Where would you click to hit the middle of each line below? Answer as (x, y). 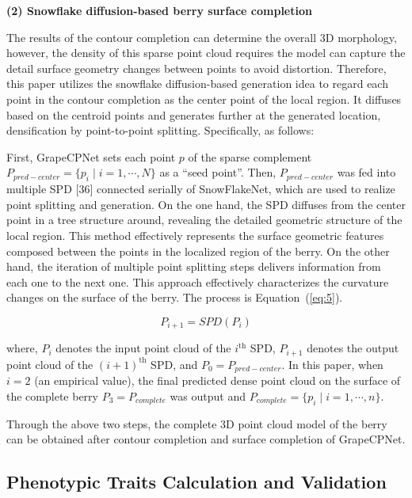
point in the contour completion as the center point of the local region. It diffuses (204, 99)
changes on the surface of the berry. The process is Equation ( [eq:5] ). (175, 297)
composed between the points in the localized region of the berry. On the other (198, 251)
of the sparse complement (250, 156)
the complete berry (52, 395)
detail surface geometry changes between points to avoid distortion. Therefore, (196, 68)
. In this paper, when (332, 364)
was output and (208, 395)
